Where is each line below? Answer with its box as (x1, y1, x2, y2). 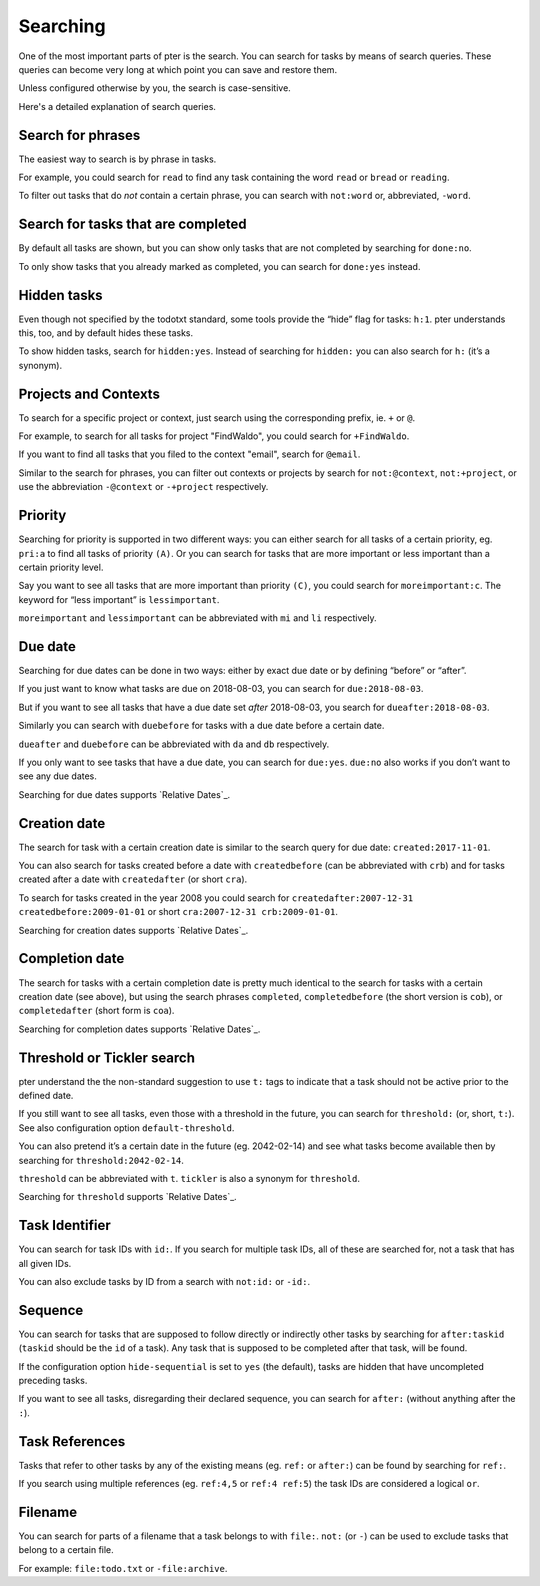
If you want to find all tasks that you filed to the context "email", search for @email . (18, 448, 361, 460)
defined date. (18, 1089, 74, 1101)
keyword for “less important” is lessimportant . (18, 593, 220, 605)
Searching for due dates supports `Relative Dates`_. (18, 788, 231, 800)
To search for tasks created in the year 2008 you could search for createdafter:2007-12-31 (18, 891, 414, 904)
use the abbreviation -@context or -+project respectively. (18, 481, 269, 493)
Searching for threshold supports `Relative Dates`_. (18, 1191, 237, 1203)
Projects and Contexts (18, 385, 160, 402)
